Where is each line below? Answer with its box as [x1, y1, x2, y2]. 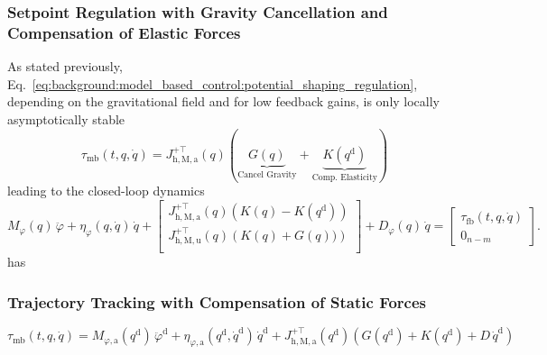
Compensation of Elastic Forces [7, 21, 241, 43]
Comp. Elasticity [311, 172, 377, 182]
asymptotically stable [7, 109, 125, 128]
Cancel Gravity [237, 169, 297, 179]
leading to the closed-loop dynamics [7, 181, 205, 200]
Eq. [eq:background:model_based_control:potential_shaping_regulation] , [7, 74, 418, 93]
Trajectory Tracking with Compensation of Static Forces [7, 290, 426, 313]
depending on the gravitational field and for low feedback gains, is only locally [7, 92, 440, 111]
